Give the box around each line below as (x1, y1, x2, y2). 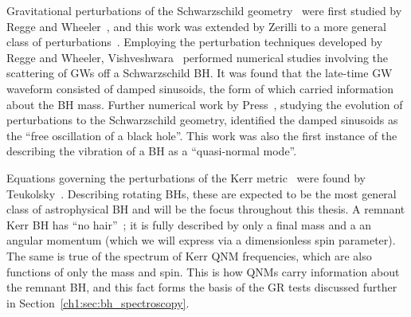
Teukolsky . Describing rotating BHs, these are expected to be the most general (6, 185, 397, 202)
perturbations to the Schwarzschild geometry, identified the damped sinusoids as (6, 112, 398, 128)
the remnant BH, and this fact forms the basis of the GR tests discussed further (6, 279, 397, 295)
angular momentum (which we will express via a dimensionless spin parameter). (6, 232, 396, 249)
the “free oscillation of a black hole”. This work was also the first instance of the (6, 127, 397, 143)
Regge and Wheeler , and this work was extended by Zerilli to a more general (6, 18, 386, 34)
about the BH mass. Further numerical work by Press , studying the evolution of (6, 96, 403, 112)
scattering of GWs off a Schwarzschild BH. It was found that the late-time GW (6, 65, 393, 81)
